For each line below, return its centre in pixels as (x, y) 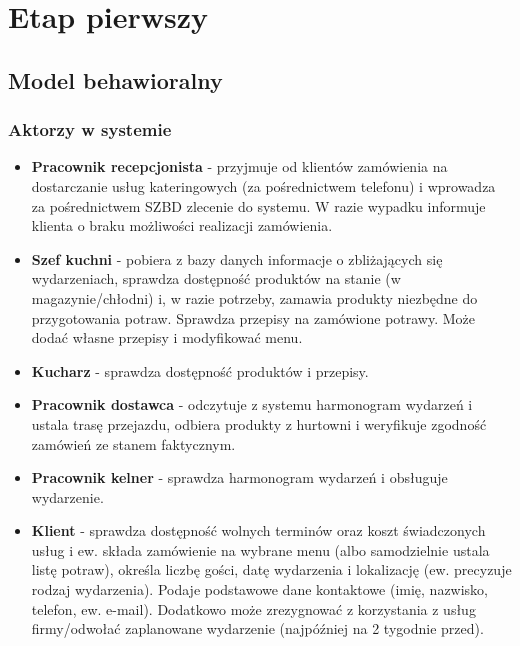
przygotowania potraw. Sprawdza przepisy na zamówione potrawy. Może (253, 317)
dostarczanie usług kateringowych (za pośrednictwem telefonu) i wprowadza (263, 185)
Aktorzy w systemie (90, 129)
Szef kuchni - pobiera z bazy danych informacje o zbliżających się (237, 258)
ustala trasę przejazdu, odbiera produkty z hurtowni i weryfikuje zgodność (259, 423)
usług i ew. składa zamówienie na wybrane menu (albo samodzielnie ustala (260, 549)
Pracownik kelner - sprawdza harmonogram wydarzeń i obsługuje (239, 477)
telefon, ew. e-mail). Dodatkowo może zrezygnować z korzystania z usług (253, 608)
